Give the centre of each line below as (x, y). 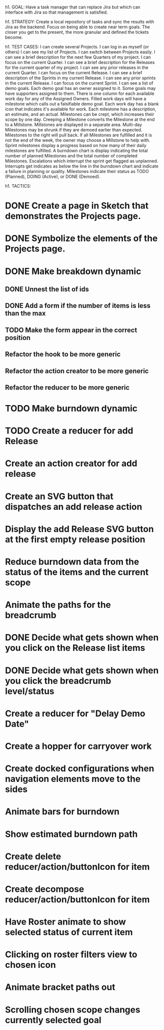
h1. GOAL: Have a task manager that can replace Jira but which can (73, 7)
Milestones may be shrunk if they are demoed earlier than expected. (74, 130)
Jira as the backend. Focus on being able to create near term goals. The (78, 27)
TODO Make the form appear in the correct (71, 330)
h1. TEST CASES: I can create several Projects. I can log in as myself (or (77, 47)
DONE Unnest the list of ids (47, 289)
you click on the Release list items (75, 648)
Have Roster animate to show (65, 922)
